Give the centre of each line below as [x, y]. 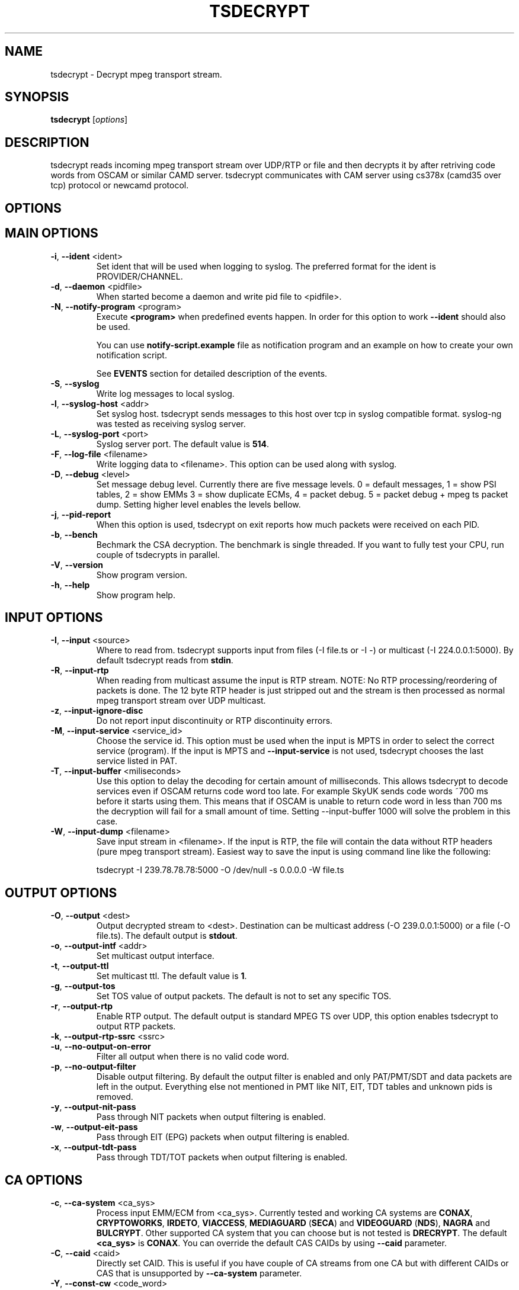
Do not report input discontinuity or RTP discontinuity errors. [214, 721]
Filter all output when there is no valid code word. [193, 1057]
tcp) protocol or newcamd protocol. [120, 185]
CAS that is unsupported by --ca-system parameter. [199, 1273]
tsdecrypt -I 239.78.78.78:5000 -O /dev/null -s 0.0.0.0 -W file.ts [220, 870]
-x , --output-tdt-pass [94, 1147]
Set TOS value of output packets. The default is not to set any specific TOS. [244, 996]
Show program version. [142, 575]
